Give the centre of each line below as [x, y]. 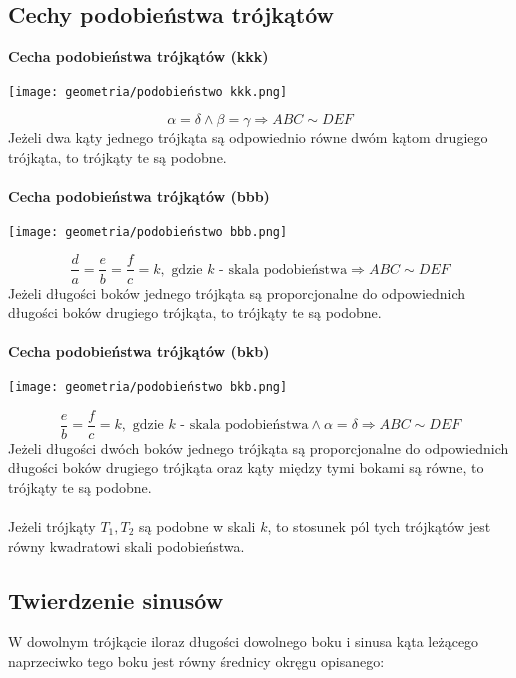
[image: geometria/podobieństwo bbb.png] [148, 231]
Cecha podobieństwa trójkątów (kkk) [138, 56]
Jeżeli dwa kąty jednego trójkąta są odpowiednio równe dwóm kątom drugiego [248, 137]
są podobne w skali [197, 526]
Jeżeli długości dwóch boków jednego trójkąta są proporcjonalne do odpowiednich [258, 447]
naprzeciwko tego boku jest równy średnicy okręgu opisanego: [196, 661]
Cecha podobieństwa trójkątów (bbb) [139, 196]
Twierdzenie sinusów [116, 599]
